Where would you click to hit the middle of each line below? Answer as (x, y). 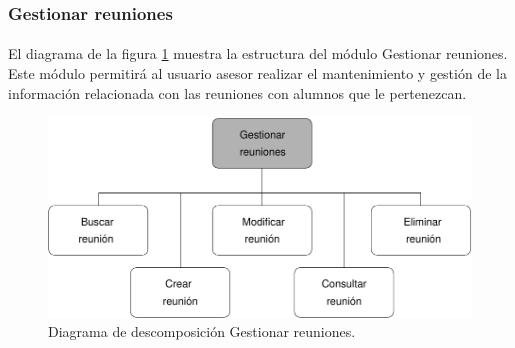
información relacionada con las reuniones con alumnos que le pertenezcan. (237, 92)
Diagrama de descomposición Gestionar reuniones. (202, 331)
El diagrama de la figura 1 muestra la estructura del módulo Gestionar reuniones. (258, 53)
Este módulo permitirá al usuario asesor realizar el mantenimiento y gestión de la (257, 73)
